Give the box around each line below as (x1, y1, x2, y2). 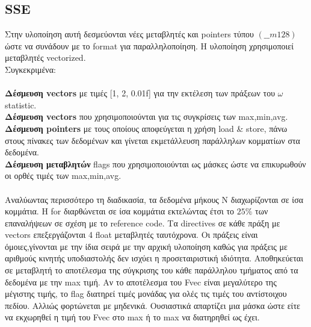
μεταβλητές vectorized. (5, 51, 86, 64)
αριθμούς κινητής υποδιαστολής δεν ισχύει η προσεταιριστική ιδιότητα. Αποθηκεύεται (5, 252, 303, 264)
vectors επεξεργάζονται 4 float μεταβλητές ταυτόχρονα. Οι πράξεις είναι (5, 228, 258, 241)
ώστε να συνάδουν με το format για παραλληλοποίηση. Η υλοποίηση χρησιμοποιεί (5, 39, 294, 52)
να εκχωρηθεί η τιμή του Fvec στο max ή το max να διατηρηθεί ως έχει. (5, 311, 260, 323)
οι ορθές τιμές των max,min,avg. (5, 169, 122, 182)
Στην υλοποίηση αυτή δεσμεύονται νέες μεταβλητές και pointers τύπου (5, 28, 254, 40)
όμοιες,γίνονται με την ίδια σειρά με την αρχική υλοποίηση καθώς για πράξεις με (5, 240, 288, 252)
